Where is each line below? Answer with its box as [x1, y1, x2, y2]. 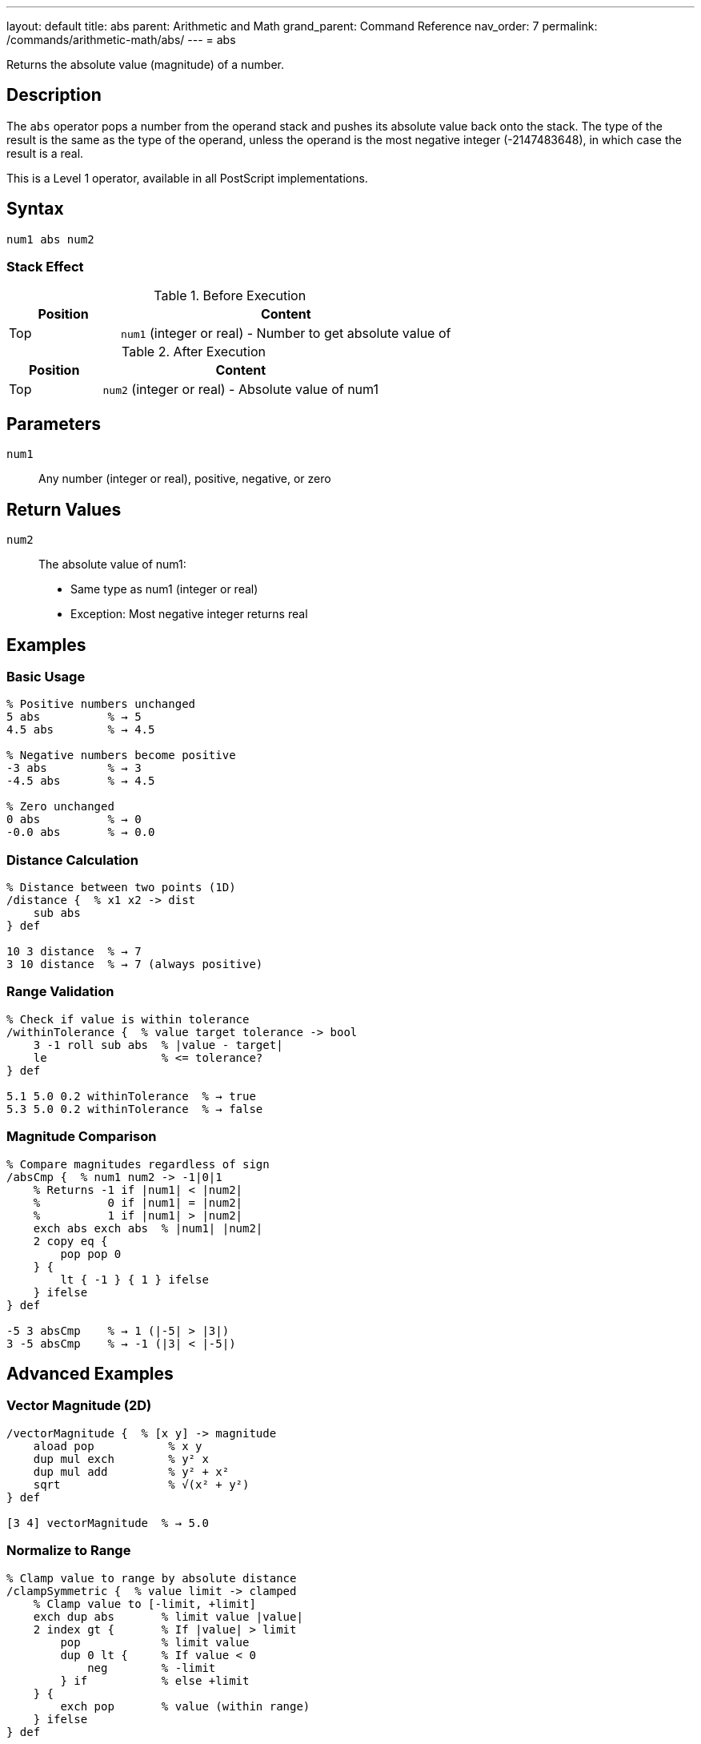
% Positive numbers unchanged [6, 697, 196, 711]
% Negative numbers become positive [6, 749, 236, 762]
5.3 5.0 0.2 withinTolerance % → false [6, 1102, 263, 1115]
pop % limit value [60, 1635, 250, 1649]
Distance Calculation [6, 851, 138, 868]
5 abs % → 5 [6, 710, 142, 724]
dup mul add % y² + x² [33, 1465, 230, 1478]
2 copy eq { [33, 1234, 108, 1248]
